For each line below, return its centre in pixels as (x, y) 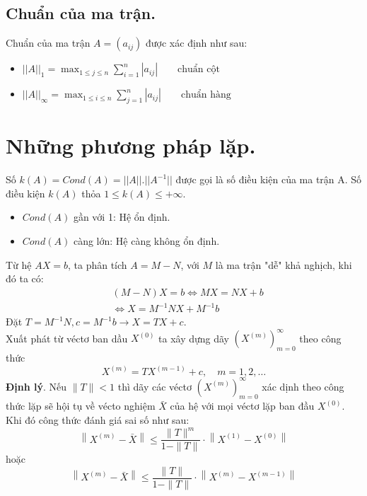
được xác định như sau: (197, 43)
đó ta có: (25, 278)
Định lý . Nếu (36, 386)
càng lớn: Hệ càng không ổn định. (146, 240)
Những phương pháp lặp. (131, 145)
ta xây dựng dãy (194, 338)
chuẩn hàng (206, 95)
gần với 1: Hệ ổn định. (122, 217)
